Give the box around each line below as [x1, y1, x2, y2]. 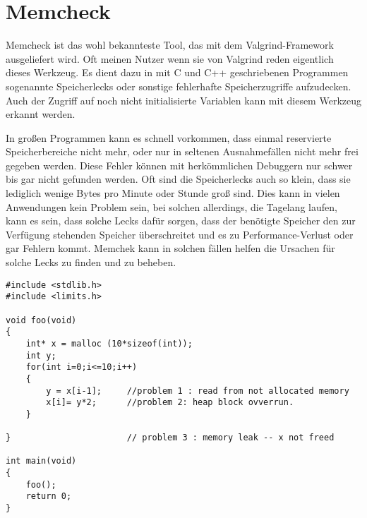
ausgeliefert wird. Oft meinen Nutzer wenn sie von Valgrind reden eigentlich [6, 51, 334, 66]
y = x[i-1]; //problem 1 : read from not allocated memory [46, 385, 349, 396]
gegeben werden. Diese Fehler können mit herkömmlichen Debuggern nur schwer [6, 157, 353, 172]
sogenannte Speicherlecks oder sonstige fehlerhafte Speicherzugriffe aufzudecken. [6, 78, 351, 93]
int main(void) [6, 456, 77, 466]
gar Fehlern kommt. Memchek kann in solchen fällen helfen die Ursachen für [6, 241, 335, 255]
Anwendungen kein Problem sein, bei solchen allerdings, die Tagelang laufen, [6, 199, 337, 214]
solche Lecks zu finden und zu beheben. [6, 255, 176, 270]
